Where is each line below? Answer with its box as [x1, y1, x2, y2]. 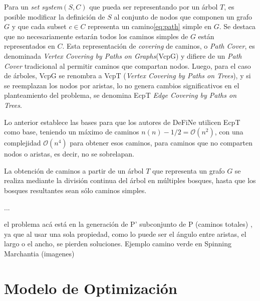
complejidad [4, 137, 41, 148]
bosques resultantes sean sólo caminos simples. [4, 185, 147, 195]
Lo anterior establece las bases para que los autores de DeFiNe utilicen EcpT [4, 116, 240, 127]
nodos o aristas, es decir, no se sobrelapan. [4, 148, 134, 159]
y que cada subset [12, 21, 67, 32]
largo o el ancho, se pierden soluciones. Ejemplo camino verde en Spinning [4, 238, 231, 249]
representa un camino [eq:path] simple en [88, 21, 212, 32]
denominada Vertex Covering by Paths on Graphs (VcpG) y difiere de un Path [4, 50, 242, 61]
